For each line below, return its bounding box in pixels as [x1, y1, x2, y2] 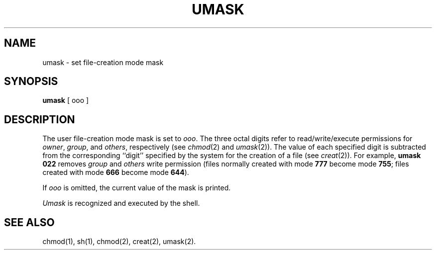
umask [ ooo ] [42, 96, 89, 105]
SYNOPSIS [4, 75, 58, 88]
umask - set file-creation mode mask [42, 58, 164, 67]
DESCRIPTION [4, 113, 75, 126]
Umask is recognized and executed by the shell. [42, 199, 200, 208]
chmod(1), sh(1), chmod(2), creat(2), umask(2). [42, 237, 196, 246]
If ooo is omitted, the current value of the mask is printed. [42, 183, 231, 192]
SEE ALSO [4, 216, 55, 229]
